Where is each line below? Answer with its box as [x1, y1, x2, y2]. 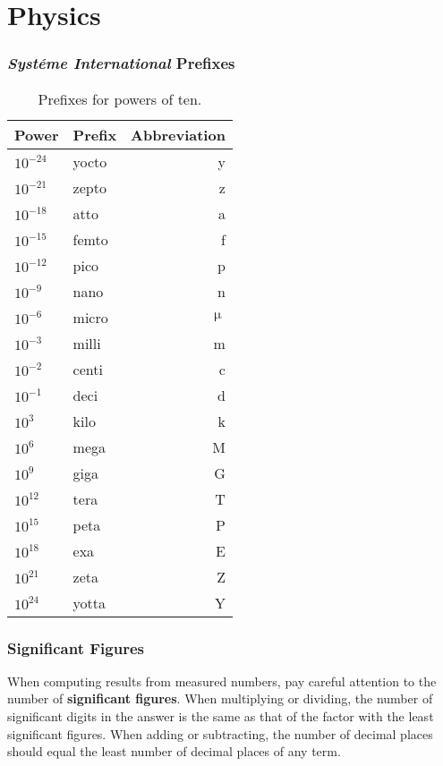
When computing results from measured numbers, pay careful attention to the [7, 671, 437, 690]
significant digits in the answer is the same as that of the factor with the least [7, 707, 434, 725]
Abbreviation [131, 123, 226, 145]
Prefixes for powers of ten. [38, 88, 202, 109]
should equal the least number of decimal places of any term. [7, 742, 341, 761]
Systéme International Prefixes [7, 52, 235, 74]
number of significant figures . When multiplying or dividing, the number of [7, 689, 433, 708]
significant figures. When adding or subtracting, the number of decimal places [7, 724, 433, 743]
